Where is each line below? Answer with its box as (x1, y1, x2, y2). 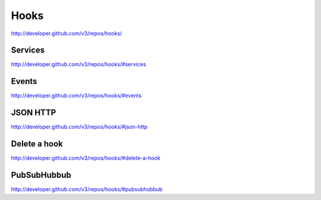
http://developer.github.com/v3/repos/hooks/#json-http (11, 123, 148, 130)
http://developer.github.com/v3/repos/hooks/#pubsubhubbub (11, 186, 163, 193)
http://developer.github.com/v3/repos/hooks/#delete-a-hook (11, 155, 160, 162)
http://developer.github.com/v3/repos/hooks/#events (11, 92, 142, 99)
